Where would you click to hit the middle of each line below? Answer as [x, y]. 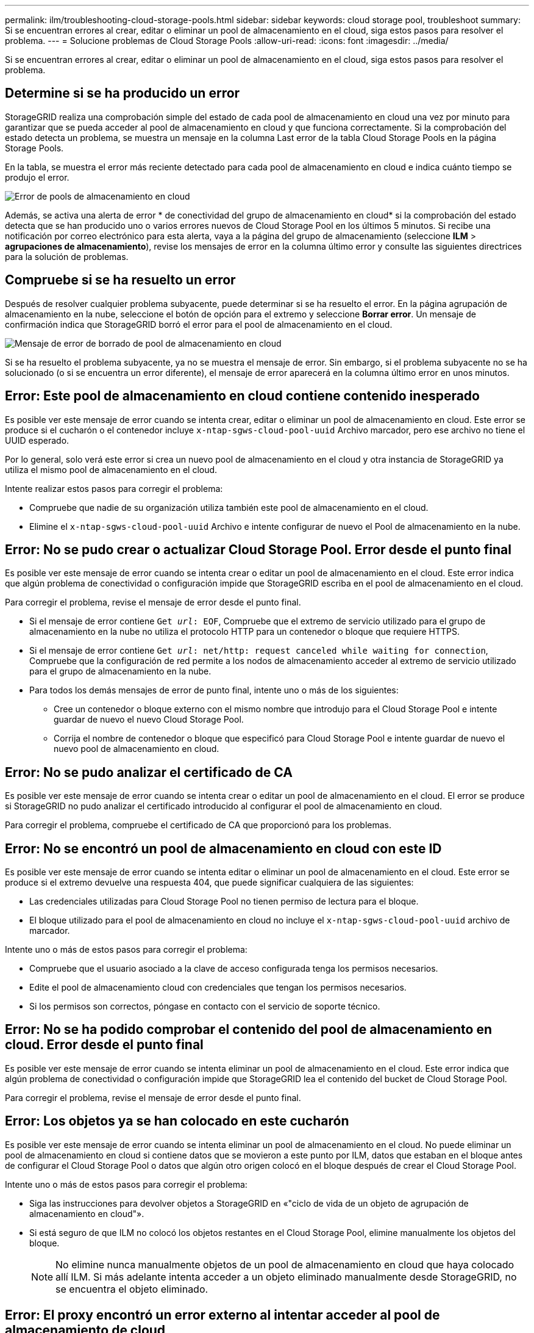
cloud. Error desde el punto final [104, 1045]
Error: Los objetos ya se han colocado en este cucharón [177, 1121]
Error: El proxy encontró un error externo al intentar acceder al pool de [222, 1315]
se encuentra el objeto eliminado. [132, 1289]
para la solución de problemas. [67, 256]
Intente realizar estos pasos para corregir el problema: [114, 488]
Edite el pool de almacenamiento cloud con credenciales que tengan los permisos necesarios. [218, 988]
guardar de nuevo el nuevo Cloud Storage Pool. [149, 720]
